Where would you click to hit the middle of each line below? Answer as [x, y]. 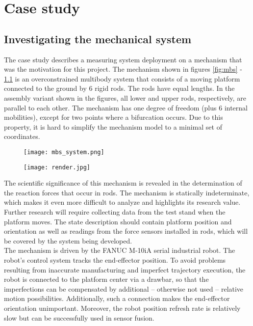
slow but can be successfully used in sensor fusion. [79, 317]
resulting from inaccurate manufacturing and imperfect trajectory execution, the [125, 269]
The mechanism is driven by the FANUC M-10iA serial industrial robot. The [120, 250]
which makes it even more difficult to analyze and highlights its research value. [122, 202]
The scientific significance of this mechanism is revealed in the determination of [123, 183]
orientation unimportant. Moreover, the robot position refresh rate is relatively [122, 308]
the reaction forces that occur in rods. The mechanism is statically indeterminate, [127, 192]
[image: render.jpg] [57, 167]
